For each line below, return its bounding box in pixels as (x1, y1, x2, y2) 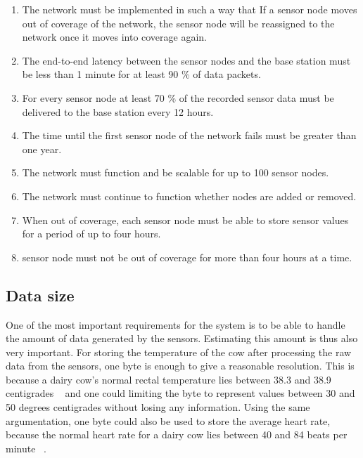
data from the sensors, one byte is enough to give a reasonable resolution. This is (6, 358, 355, 373)
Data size (6, 284, 75, 306)
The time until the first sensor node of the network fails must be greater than (22, 128, 357, 143)
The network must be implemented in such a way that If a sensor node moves (22, 2, 357, 16)
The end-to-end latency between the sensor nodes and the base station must (22, 53, 351, 67)
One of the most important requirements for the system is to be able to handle (6, 317, 345, 332)
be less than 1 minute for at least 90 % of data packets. (22, 67, 261, 81)
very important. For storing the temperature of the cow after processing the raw (6, 344, 352, 359)
